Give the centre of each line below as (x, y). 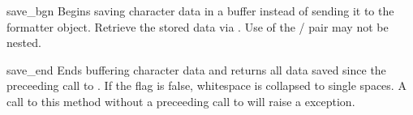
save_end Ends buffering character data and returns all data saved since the (196, 69)
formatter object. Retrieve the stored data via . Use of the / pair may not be (198, 26)
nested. (24, 43)
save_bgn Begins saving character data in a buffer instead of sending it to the (200, 11)
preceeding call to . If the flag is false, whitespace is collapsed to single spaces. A (206, 85)
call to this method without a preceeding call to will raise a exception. (181, 101)
